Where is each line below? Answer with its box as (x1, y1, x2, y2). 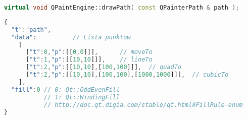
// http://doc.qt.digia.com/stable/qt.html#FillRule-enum (43, 101, 243, 108)
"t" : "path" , (11, 26, 52, 33)
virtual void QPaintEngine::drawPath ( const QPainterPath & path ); (4, 4, 239, 11)
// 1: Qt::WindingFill (43, 93, 120, 101)
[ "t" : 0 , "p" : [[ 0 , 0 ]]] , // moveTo (25, 48, 153, 56)
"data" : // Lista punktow (11, 33, 131, 41)
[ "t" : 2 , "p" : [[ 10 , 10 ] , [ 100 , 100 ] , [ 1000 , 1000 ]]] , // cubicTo (25, 71, 229, 78)
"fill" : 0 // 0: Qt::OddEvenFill (11, 86, 120, 93)
